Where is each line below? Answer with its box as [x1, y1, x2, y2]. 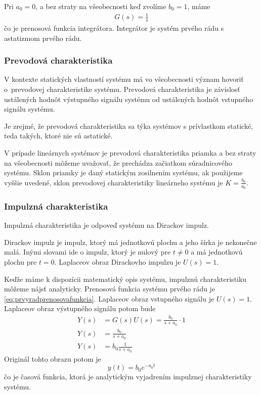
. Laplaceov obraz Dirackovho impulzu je [54, 256, 181, 267]
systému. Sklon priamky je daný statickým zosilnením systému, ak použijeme [4, 167, 243, 178]
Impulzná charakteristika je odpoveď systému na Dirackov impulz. [4, 220, 209, 230]
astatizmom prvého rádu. [4, 32, 82, 43]
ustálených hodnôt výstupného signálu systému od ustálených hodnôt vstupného [4, 93, 253, 104]
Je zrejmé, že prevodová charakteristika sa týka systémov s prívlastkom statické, [4, 120, 253, 131]
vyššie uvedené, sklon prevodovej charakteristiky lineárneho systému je [4, 177, 223, 187]
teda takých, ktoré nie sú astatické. [4, 130, 113, 141]
